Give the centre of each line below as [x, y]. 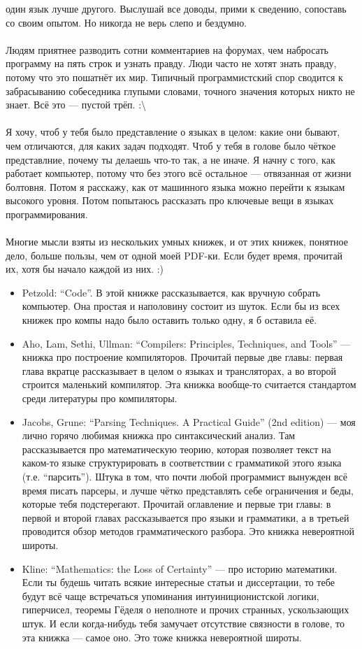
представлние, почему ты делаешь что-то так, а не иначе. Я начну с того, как [171, 159]
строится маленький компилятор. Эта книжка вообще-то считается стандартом [189, 384]
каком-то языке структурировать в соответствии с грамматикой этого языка [182, 463]
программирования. [47, 214]
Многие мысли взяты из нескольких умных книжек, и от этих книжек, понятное [177, 242]
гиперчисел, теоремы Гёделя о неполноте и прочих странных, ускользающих [186, 609]
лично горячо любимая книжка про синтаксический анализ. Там [159, 435]
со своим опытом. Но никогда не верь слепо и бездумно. [126, 22]
